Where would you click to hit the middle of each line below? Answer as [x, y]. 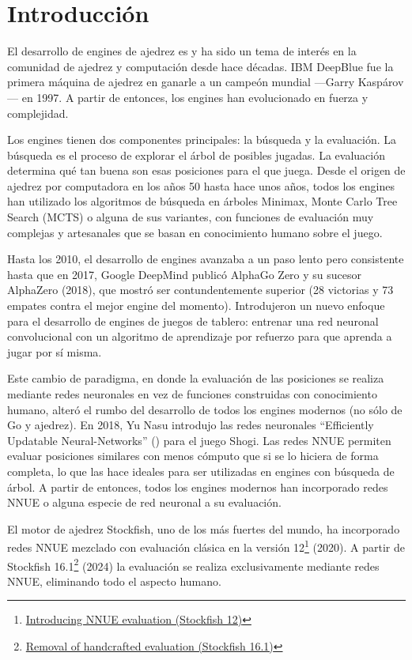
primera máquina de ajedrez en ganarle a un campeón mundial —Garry [181, 82]
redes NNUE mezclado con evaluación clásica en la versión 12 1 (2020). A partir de [206, 546]
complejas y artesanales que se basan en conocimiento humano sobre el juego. [195, 232]
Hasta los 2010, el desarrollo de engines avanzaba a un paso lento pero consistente [206, 259]
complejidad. [38, 113]
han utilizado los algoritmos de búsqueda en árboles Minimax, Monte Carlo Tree [202, 201]
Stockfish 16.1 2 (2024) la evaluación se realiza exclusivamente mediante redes [193, 564]
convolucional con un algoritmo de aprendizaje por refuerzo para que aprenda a [200, 336]
